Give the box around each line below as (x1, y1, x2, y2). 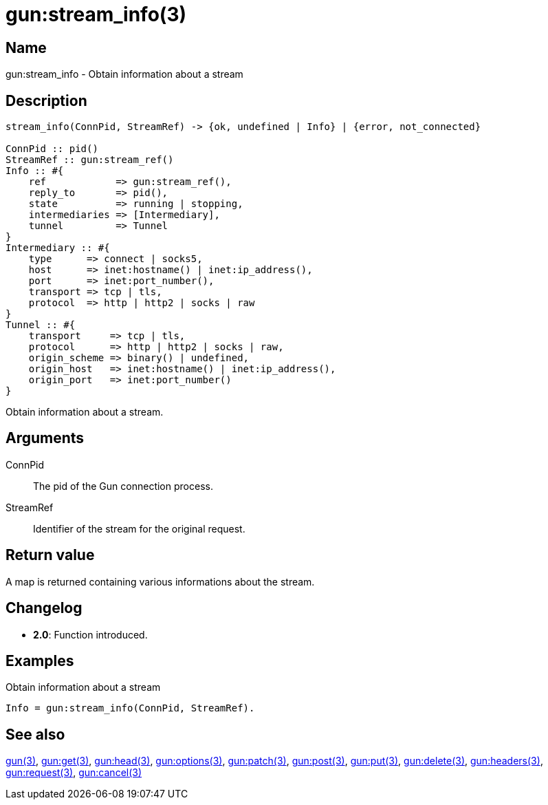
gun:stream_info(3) (6, 3, 187, 26)
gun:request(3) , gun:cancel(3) (6, 766, 142, 779)
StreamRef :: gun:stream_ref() (6, 154, 174, 166)
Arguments (6, 429, 85, 447)
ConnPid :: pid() (6, 143, 98, 155)
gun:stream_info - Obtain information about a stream (6, 68, 243, 80)
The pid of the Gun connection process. (33, 480, 213, 492)
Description (6, 92, 87, 109)
